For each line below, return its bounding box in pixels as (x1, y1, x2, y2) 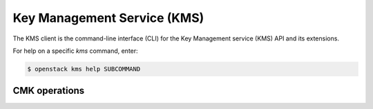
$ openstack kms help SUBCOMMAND (27, 65, 141, 73)
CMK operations (12, 85, 85, 97)
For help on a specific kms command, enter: (12, 47, 138, 55)
